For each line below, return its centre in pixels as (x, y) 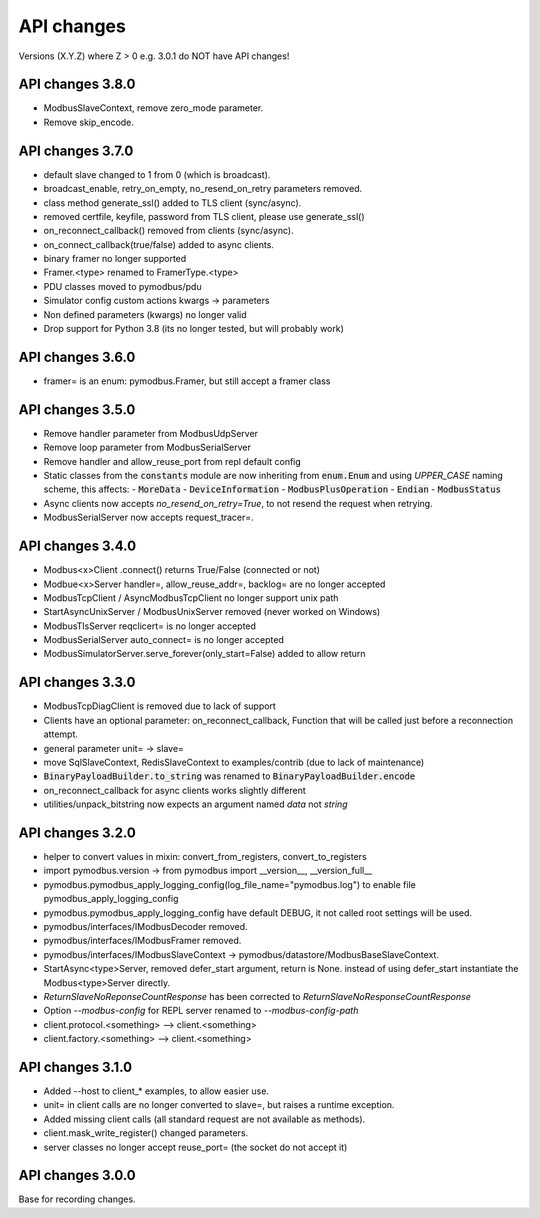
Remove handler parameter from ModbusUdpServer (151, 433)
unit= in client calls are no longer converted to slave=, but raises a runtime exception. (219, 1105)
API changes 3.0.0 (77, 1175)
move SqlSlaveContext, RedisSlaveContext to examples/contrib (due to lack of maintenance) (234, 762)
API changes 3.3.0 (77, 682)
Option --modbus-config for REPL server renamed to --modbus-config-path (201, 1011)
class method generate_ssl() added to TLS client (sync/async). (172, 202)
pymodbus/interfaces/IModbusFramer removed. (142, 941)
